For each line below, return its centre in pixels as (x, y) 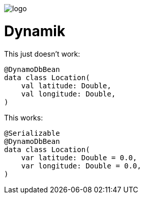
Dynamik (35, 31)
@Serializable (32, 133)
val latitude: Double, (66, 85)
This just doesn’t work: (42, 54)
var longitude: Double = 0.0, (81, 166)
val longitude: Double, (68, 94)
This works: (24, 117)
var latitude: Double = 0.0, (79, 157)
